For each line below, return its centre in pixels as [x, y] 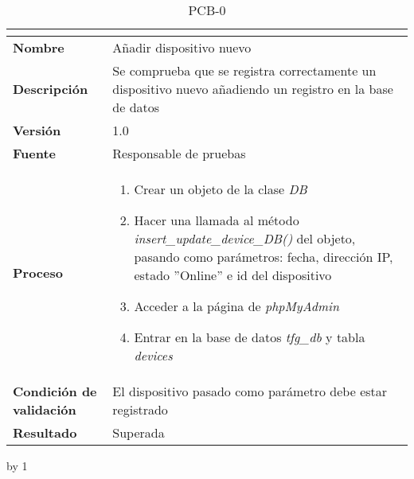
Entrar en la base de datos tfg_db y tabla [250, 337]
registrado [140, 409]
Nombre [39, 47]
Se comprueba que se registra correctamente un [244, 70]
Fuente [35, 153]
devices [153, 355]
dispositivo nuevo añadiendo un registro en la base [253, 89]
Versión [37, 130]
